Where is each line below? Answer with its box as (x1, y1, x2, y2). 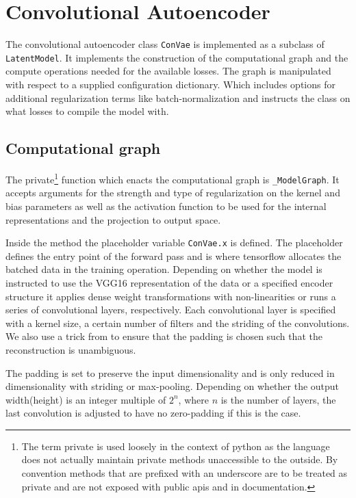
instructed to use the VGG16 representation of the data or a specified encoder (5, 275, 333, 289)
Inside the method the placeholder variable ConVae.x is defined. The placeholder (5, 235, 343, 250)
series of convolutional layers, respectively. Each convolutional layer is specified (5, 302, 336, 317)
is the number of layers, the (220, 392, 336, 406)
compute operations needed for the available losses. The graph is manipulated (5, 64, 331, 78)
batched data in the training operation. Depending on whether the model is (5, 262, 322, 276)
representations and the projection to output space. (5, 212, 221, 226)
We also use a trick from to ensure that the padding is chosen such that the (5, 329, 322, 343)
